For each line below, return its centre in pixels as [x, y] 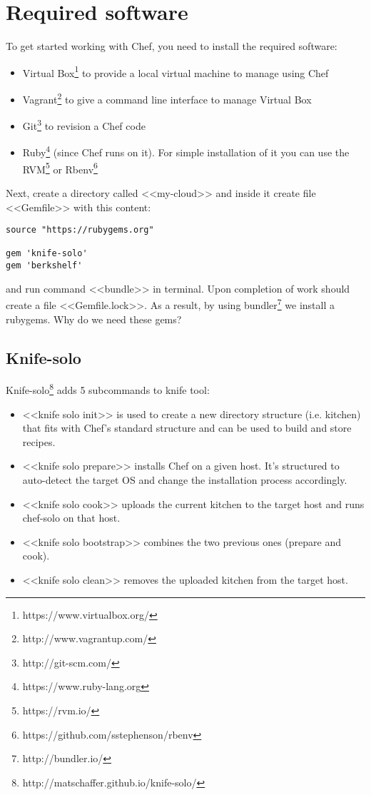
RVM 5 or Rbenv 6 [60, 168]
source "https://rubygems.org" [80, 230]
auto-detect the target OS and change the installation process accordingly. [185, 480]
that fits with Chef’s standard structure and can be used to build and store [187, 428]
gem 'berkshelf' [44, 266]
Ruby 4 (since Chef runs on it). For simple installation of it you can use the [186, 151]
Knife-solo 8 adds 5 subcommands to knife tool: [108, 389]
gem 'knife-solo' [47, 254]
